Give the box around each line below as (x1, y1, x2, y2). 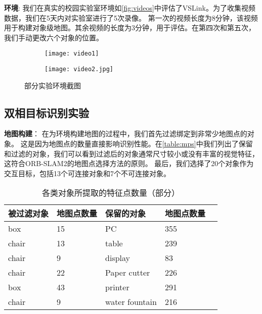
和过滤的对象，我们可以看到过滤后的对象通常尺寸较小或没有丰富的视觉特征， (4, 148, 259, 159)
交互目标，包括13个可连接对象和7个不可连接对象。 (4, 168, 170, 178)
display (105, 252, 130, 264)
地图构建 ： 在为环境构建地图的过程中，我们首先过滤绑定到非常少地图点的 (4, 128, 247, 139)
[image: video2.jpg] (45, 66, 114, 73)
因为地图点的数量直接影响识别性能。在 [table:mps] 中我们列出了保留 (34, 138, 253, 149)
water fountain (105, 296, 157, 308)
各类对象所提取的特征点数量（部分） (41, 187, 180, 199)
